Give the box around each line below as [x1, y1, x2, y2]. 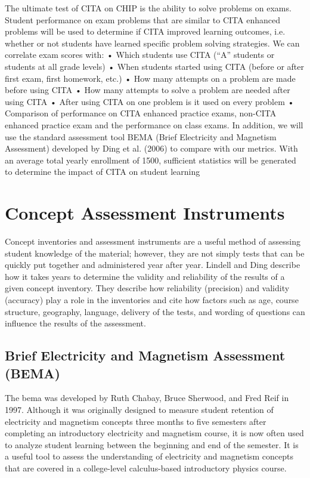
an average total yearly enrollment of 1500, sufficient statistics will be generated [5, 153, 296, 166]
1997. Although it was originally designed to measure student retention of [5, 403, 274, 415]
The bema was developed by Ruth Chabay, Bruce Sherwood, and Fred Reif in [5, 391, 289, 404]
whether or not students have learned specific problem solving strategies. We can [5, 36, 300, 49]
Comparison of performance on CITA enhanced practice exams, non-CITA [5, 107, 277, 119]
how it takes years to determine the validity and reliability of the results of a [5, 270, 285, 282]
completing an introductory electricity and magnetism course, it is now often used [5, 427, 304, 439]
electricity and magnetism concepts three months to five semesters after [5, 415, 266, 427]
